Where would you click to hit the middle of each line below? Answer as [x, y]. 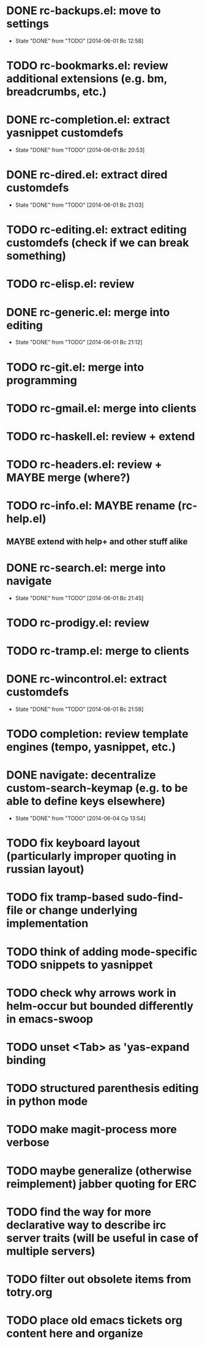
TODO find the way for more [79, 1212]
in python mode [47, 1102]
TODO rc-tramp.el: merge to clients [98, 651]
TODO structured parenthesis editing [102, 1088]
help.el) [27, 519]
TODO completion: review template [97, 734]
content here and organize [75, 1333]
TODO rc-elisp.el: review [70, 284]
